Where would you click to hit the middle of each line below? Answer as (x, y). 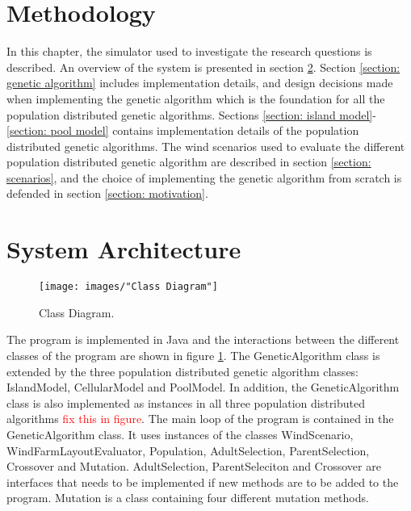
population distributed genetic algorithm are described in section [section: (189, 162)
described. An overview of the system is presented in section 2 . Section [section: (203, 67)
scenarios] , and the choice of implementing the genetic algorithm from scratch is (204, 177)
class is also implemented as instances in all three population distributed (186, 402)
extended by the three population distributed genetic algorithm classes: (183, 371)
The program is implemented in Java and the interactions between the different (203, 339)
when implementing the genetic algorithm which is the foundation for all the (196, 98)
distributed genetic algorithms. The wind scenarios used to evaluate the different (206, 146)
